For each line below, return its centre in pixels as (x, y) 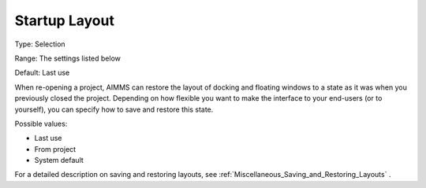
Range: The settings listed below (68, 58)
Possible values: (41, 123)
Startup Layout (64, 20)
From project (55, 149)
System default (59, 160)
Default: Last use (42, 73)
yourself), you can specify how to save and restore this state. (114, 109)
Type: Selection (40, 44)
